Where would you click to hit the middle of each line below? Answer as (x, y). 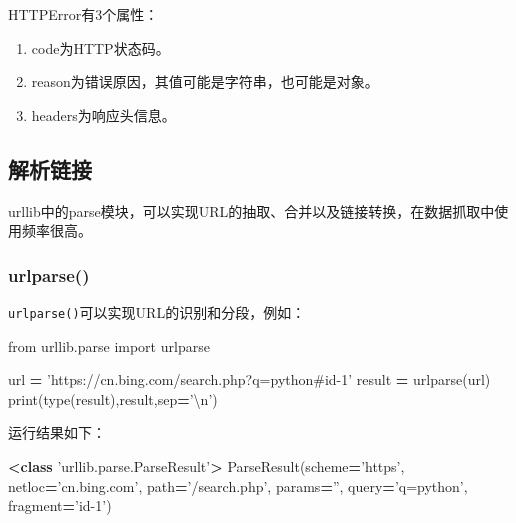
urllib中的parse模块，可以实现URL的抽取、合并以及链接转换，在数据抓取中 (251, 210)
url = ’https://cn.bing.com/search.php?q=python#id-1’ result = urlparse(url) (249, 379)
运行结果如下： (57, 432)
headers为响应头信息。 (103, 114)
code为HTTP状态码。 (100, 47)
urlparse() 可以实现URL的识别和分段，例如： (157, 311)
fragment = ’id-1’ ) (60, 505)
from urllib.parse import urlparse (109, 345)
